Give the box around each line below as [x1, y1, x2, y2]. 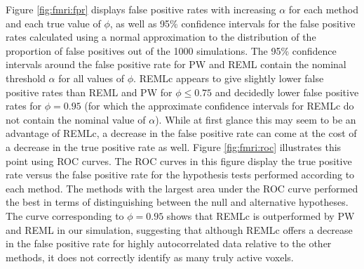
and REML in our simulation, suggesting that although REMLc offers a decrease [6, 222, 353, 237]
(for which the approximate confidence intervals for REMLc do [84, 98, 354, 113]
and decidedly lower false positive [215, 84, 359, 99]
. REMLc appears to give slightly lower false [133, 70, 324, 85]
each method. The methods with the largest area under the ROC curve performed [6, 181, 358, 195]
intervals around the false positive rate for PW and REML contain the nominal [6, 57, 346, 72]
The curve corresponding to [6, 208, 124, 223]
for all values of [58, 70, 125, 85]
